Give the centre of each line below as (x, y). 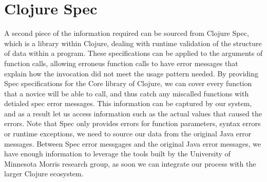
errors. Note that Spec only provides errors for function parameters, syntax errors (132, 123)
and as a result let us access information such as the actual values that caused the (133, 113)
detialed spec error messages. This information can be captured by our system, (128, 103)
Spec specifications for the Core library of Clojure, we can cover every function (128, 83)
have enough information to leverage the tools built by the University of (117, 154)
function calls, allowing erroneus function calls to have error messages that (121, 63)
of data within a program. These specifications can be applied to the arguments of (133, 53)
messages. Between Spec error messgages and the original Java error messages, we (133, 143)
